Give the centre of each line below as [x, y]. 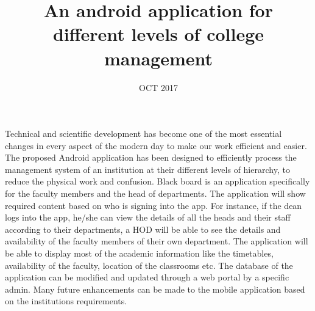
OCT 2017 [158, 87]
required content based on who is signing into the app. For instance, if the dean [154, 205]
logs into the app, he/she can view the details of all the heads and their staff [148, 217]
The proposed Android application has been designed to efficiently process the [151, 157]
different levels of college [158, 34]
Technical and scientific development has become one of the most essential [143, 134]
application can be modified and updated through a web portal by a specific [147, 277]
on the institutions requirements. [66, 301]
